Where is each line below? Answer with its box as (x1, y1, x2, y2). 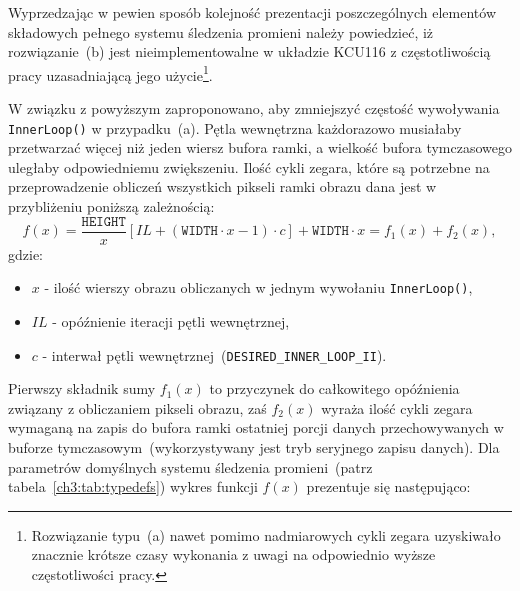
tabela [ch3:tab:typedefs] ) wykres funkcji (8, 476, 258, 497)
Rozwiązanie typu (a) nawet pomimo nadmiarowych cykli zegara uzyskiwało (31, 524, 501, 545)
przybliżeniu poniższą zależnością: (8, 196, 215, 217)
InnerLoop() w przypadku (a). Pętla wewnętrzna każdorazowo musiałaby (8, 117, 462, 138)
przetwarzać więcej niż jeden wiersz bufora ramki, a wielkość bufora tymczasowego (8, 137, 512, 158)
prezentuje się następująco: (306, 476, 471, 497)
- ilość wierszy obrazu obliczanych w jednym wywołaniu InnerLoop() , (44, 277, 473, 298)
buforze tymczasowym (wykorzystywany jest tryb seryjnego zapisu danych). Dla (8, 437, 500, 457)
